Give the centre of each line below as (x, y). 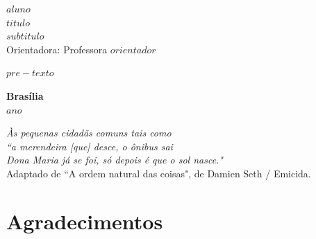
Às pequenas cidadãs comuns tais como (89, 133)
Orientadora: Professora (57, 49)
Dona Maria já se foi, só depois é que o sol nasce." (115, 160)
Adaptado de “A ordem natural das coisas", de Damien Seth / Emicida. (159, 173)
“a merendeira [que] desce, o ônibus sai (90, 146)
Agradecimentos (85, 221)
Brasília (25, 95)
